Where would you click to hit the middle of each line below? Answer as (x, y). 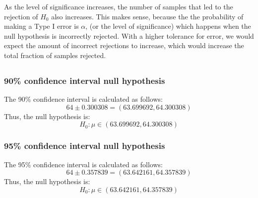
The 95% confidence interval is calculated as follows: (83, 164)
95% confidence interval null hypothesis (85, 146)
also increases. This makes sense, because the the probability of (147, 16)
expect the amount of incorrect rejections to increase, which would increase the (124, 45)
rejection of (21, 16)
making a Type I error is (41, 26)
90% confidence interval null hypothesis (85, 80)
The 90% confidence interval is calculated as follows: (83, 99)
